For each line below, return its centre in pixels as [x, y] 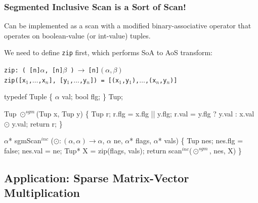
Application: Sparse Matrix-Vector [97, 177]
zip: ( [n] [22, 71]
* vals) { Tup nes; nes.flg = [201, 140]
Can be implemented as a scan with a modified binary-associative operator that [128, 26]
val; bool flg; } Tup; [92, 96]
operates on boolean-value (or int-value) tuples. [77, 35]
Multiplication [42, 193]
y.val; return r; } [37, 123]
